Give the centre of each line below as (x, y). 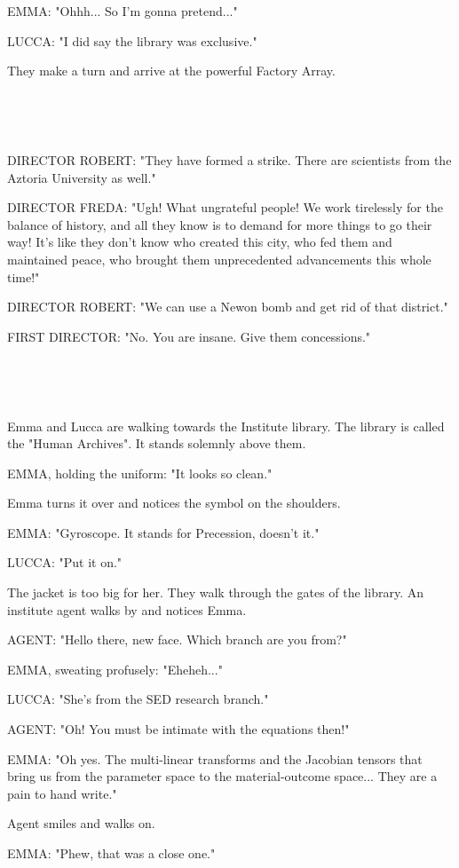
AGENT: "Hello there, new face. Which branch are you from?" (177, 639)
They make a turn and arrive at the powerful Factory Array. (171, 71)
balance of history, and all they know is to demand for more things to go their (220, 224)
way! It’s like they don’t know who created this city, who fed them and (200, 242)
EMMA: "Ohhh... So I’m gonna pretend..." (123, 11)
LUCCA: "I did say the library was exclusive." (132, 40)
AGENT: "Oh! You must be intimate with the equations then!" (178, 729)
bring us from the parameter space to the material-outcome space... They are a (222, 776)
